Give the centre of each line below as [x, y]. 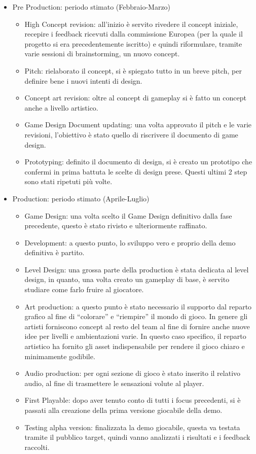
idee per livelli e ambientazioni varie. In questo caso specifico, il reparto [135, 336]
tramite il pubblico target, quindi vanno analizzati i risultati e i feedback [137, 437]
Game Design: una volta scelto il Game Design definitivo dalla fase [128, 215]
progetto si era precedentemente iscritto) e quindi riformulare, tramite [133, 43]
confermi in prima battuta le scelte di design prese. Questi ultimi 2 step [136, 171]
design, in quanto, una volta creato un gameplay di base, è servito [127, 279]
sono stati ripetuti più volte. [68, 181]
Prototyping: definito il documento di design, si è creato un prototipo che [138, 162]
